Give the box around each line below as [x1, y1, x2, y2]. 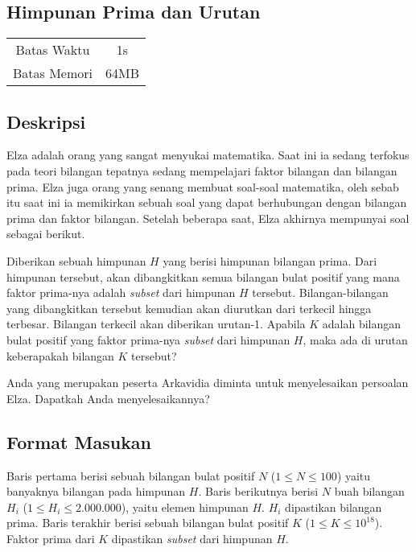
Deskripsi [6, 109, 86, 134]
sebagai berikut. [6, 225, 85, 242]
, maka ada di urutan [303, 331, 408, 348]
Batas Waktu [15, 40, 90, 60]
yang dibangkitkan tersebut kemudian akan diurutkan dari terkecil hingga [6, 299, 372, 316]
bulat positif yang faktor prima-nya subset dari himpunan [6, 331, 290, 348]
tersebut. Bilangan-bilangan [252, 284, 389, 301]
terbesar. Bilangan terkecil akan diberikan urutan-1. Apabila [6, 315, 306, 332]
